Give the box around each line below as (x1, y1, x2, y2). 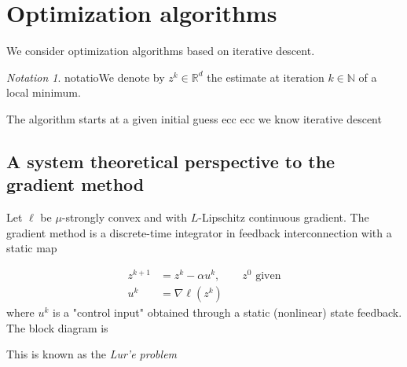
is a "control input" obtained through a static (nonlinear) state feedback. (53, 304, 402, 321)
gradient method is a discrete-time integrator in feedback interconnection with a (6, 224, 392, 240)
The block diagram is (6, 319, 108, 336)
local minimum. (6, 84, 81, 101)
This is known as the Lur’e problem (6, 346, 178, 362)
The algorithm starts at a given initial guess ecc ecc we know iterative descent (6, 110, 382, 127)
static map (6, 240, 57, 256)
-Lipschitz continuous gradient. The (198, 209, 369, 226)
